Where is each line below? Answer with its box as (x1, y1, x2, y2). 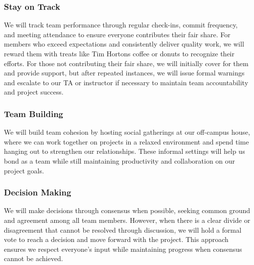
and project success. (4, 87, 64, 97)
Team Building (4, 107, 64, 120)
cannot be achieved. (4, 253, 63, 264)
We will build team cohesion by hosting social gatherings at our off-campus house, (4, 127, 250, 137)
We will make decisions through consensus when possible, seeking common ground (4, 205, 251, 216)
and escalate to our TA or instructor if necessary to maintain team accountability (4, 77, 249, 87)
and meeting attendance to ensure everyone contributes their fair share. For (4, 29, 231, 39)
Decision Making (4, 186, 71, 198)
